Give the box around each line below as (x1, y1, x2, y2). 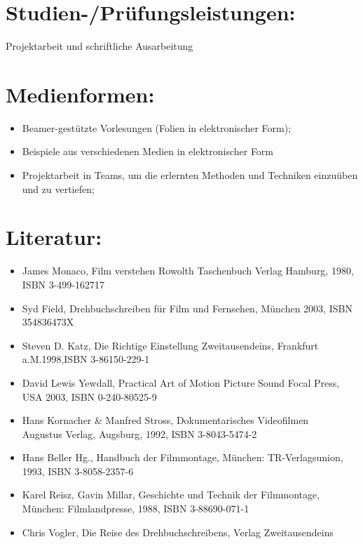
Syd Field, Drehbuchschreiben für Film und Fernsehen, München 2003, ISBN (22, 300, 352, 315)
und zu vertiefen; (22, 181, 95, 196)
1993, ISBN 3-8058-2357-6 (22, 463, 134, 478)
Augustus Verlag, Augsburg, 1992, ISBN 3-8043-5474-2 (22, 426, 257, 441)
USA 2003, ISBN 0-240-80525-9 (22, 389, 157, 404)
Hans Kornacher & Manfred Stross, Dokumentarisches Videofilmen (22, 413, 309, 427)
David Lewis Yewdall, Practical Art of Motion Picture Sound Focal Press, (22, 375, 340, 390)
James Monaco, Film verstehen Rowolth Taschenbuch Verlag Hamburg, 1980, (22, 263, 354, 278)
